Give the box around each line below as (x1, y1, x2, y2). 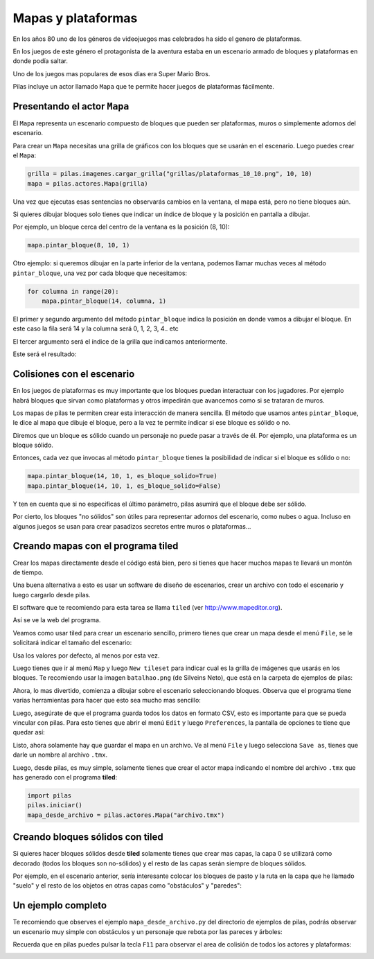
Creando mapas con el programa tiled (12, 540, 179, 552)
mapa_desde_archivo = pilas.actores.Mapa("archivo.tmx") (27, 811, 225, 819)
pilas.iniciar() (27, 801, 83, 809)
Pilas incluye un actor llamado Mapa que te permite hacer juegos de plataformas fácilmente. (12, 82, 275, 91)
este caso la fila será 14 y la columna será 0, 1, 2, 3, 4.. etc (12, 324, 179, 333)
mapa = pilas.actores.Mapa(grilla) (27, 179, 148, 187)
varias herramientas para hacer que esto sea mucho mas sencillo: (12, 696, 201, 705)
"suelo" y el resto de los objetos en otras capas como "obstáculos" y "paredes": (12, 881, 242, 890)
